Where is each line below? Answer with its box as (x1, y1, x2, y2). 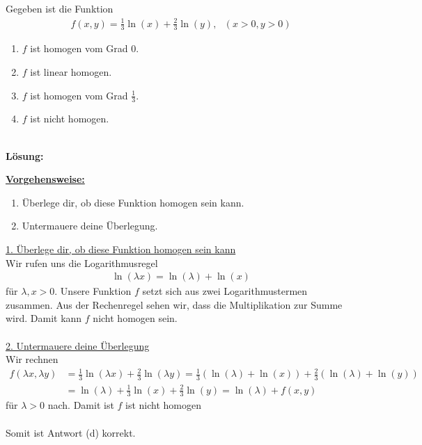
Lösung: (6, 148, 44, 163)
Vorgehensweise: (6, 172, 85, 186)
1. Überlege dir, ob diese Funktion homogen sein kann (6, 241, 236, 256)
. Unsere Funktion (54, 284, 132, 298)
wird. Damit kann (6, 311, 82, 325)
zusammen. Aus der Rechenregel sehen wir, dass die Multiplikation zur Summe (6, 297, 343, 311)
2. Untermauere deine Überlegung (6, 338, 150, 353)
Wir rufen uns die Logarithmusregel (6, 255, 158, 270)
